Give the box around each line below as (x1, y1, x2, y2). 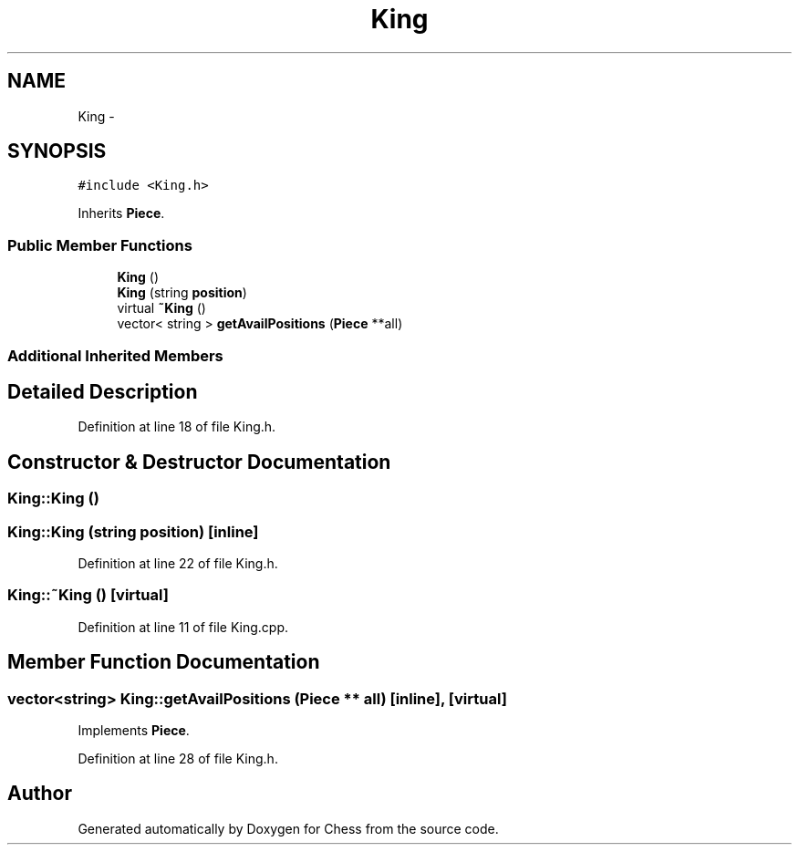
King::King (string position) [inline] (7, 522, 259, 541)
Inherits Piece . (78, 205, 165, 222)
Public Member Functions (7, 235, 192, 255)
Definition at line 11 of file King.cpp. (78, 618, 288, 635)
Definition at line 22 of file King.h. (78, 556, 278, 571)
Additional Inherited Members (7, 346, 223, 365)
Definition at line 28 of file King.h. (78, 750, 278, 766)
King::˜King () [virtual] (7, 586, 169, 605)
